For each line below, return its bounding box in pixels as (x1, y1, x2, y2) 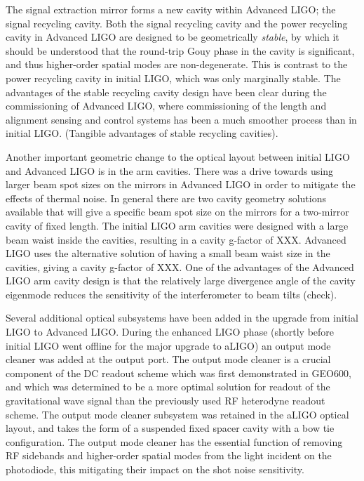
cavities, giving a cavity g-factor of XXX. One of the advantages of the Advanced (6, 259, 354, 274)
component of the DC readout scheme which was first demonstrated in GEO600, (6, 365, 351, 380)
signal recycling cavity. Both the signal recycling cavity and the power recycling (6, 15, 348, 30)
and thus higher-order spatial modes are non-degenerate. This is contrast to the (6, 57, 348, 72)
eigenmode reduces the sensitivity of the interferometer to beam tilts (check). (6, 286, 337, 301)
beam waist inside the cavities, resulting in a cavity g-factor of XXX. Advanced (6, 232, 346, 246)
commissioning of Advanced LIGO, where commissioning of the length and (6, 98, 327, 113)
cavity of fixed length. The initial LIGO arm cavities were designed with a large (6, 218, 349, 232)
